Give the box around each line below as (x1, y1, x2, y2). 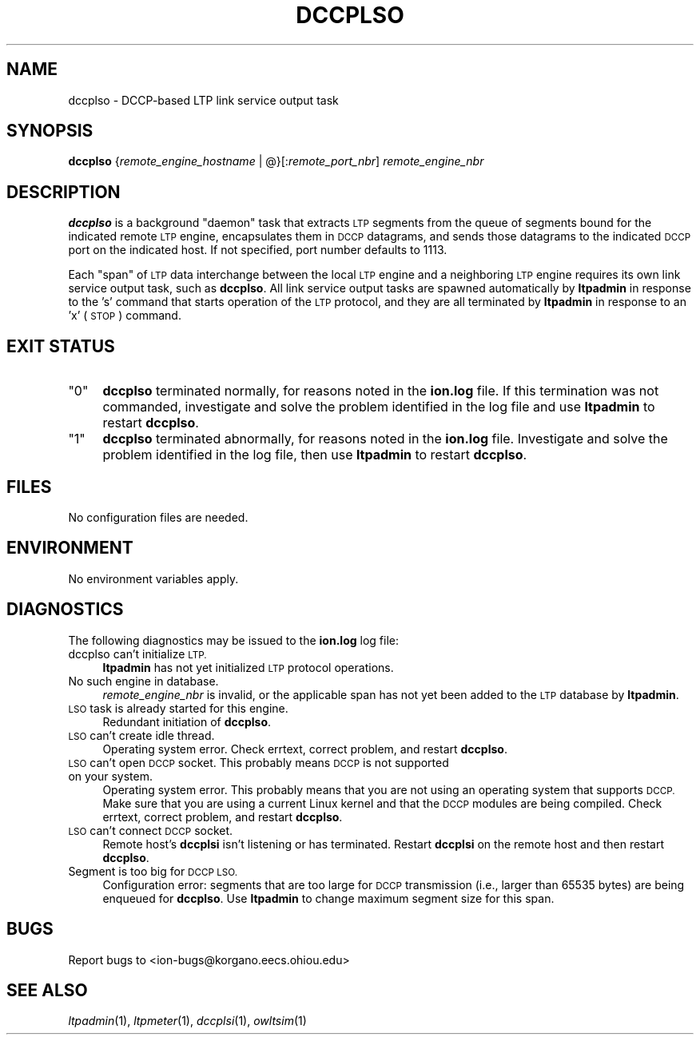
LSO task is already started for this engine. (68, 701, 288, 715)
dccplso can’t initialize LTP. (68, 646, 207, 661)
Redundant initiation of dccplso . (102, 714, 272, 729)
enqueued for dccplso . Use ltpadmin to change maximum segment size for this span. (102, 891, 555, 905)
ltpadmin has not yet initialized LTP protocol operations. (102, 660, 394, 674)
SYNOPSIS (6, 121, 93, 141)
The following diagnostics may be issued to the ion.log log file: (68, 633, 399, 647)
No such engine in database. (68, 673, 219, 688)
